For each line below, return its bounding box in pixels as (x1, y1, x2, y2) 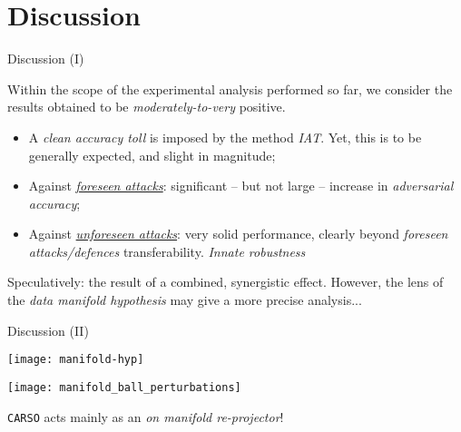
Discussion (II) (7, 320, 89, 339)
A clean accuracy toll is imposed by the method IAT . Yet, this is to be (28, 127, 422, 146)
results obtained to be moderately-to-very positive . (7, 97, 286, 116)
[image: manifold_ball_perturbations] (7, 380, 241, 394)
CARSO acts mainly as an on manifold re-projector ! (7, 407, 284, 426)
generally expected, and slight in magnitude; (28, 145, 276, 164)
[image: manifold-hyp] (7, 353, 144, 367)
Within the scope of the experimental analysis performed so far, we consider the (7, 79, 453, 98)
